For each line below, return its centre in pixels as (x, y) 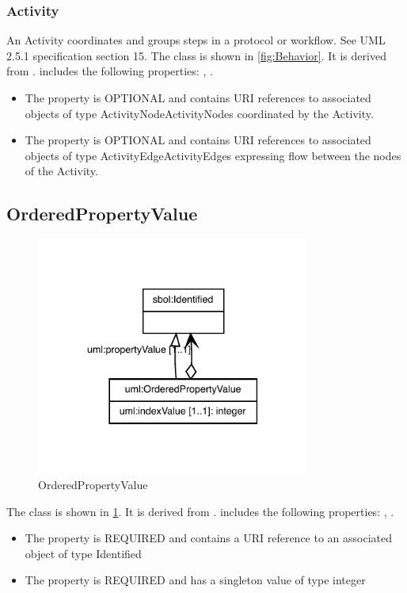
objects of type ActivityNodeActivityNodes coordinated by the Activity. (199, 113)
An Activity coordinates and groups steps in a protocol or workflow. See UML (196, 40)
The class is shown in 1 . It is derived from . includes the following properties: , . (200, 511)
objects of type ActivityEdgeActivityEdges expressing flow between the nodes (213, 155)
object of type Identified (83, 553)
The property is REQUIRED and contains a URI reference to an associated (209, 538)
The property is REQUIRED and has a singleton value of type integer (195, 580)
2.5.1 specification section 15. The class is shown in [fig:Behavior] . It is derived (196, 55)
